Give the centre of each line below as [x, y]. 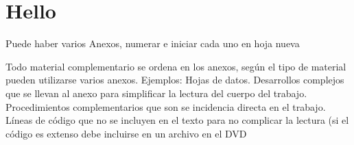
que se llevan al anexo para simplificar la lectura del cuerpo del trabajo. [156, 93]
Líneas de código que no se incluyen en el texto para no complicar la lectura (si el [177, 120]
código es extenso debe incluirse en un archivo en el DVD [126, 133]
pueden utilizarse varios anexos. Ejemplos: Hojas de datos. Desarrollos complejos [175, 80]
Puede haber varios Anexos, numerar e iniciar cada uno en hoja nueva [153, 43]
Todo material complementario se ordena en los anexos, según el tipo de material [176, 66]
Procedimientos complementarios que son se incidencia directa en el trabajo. [166, 106]
